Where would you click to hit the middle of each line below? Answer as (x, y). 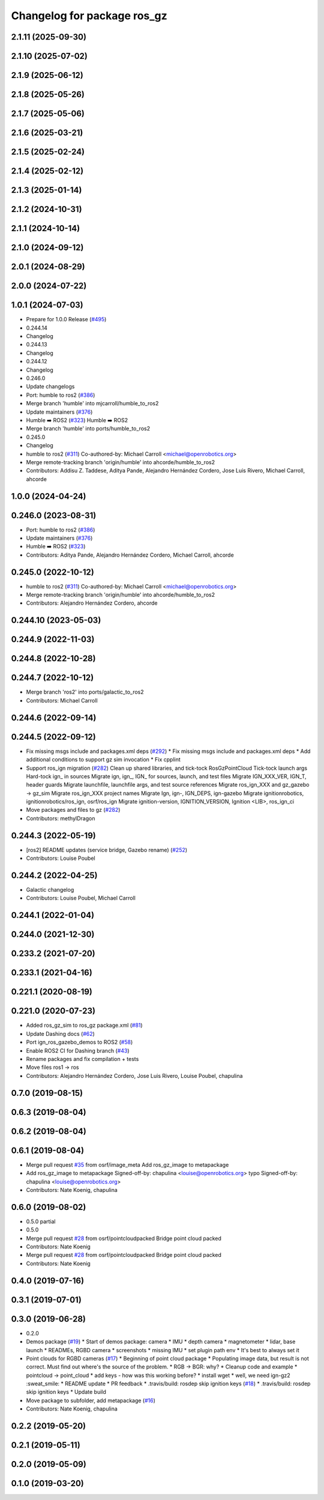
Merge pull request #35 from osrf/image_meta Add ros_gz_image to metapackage (127, 1164)
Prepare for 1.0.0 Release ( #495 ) (66, 319)
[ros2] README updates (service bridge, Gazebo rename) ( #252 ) (107, 850)
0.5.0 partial (41, 1221)
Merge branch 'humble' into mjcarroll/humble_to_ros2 (92, 404)
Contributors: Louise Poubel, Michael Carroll (81, 898)
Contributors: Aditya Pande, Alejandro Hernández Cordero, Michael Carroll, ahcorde (130, 555)
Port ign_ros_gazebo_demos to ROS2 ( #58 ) (79, 1042)
